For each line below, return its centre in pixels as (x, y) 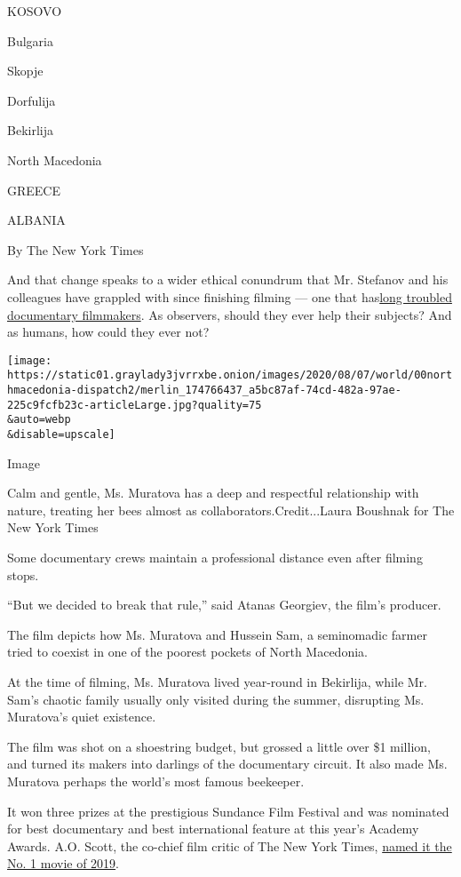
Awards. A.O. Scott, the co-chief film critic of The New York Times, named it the (230, 845)
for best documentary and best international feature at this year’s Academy (213, 829)
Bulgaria (30, 40)
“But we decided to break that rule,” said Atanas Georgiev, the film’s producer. (224, 605)
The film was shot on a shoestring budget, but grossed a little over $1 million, (219, 746)
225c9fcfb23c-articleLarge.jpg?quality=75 (135, 405)
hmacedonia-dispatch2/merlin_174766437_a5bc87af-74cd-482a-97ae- (204, 391)
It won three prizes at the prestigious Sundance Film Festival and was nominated (228, 811)
